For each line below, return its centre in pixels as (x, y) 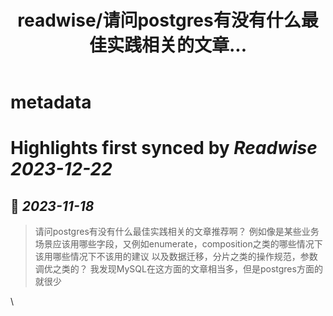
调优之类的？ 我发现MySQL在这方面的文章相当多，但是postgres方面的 (178, 269)
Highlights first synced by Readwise (164, 148)
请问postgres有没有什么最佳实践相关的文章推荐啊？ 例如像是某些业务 (177, 232)
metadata (51, 102)
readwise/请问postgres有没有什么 (159, 20)
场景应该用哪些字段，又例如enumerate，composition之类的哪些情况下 (178, 244)
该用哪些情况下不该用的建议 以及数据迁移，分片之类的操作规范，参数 (176, 257)
